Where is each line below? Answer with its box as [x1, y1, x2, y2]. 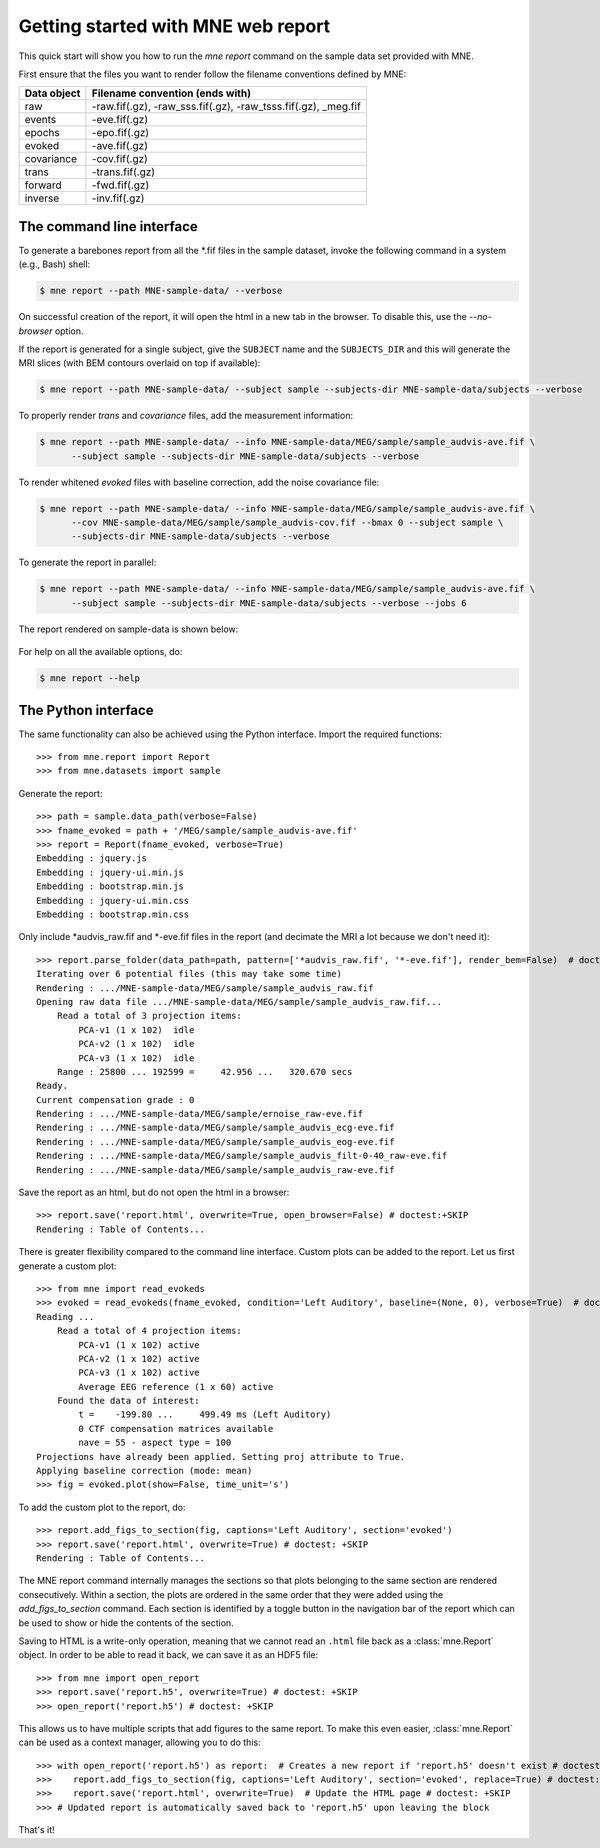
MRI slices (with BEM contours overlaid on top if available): [18, 357, 261, 369]
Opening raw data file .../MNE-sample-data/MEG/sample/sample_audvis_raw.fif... [36, 996, 443, 1007]
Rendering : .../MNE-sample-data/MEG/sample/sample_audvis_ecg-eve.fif [36, 1122, 395, 1134]
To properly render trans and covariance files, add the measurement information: [18, 410, 354, 422]
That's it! [18, 1824, 55, 1836]
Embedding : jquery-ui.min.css [36, 895, 190, 906]
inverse [24, 191, 60, 205]
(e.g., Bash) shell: [18, 258, 91, 270]
